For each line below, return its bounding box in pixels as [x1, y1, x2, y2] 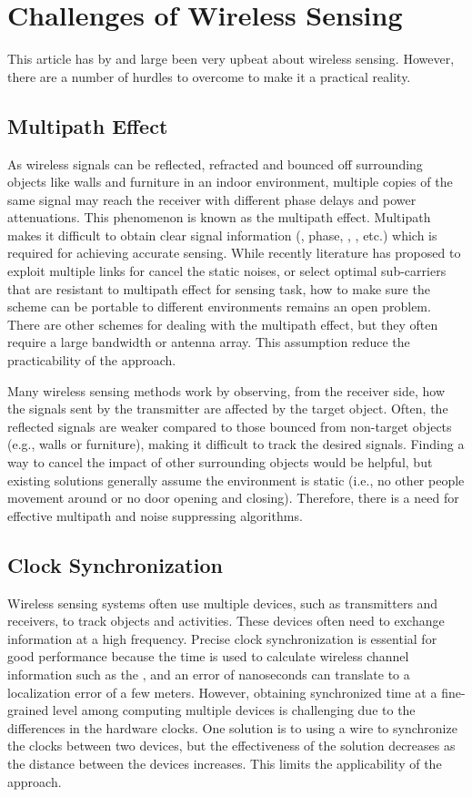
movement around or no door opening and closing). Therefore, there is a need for [7, 488, 459, 507]
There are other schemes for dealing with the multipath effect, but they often [7, 314, 438, 333]
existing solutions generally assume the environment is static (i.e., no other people [7, 470, 465, 489]
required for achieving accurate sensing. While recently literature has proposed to [7, 243, 461, 262]
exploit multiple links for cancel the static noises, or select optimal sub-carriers [7, 261, 447, 281]
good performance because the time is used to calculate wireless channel [7, 647, 409, 666]
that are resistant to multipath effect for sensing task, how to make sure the [7, 279, 430, 298]
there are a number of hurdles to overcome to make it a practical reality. [7, 66, 411, 86]
